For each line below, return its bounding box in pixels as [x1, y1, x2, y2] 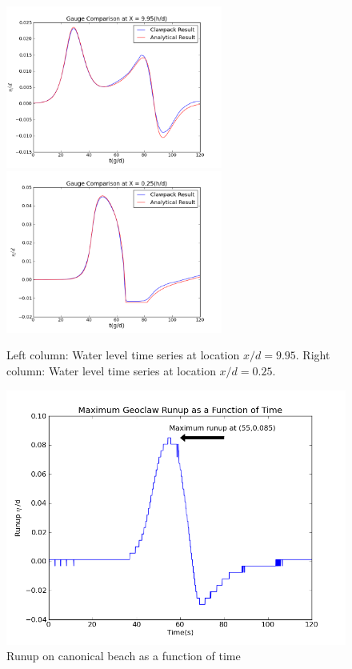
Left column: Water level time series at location [6, 347, 240, 363]
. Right [295, 347, 330, 363]
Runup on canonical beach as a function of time [6, 647, 241, 664]
